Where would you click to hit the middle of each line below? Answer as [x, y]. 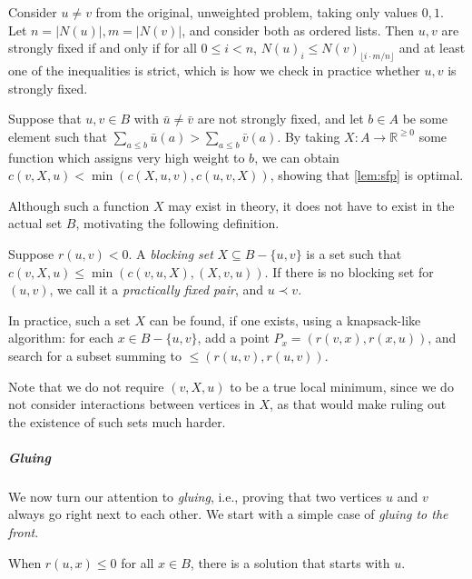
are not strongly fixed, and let [280, 119]
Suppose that [45, 119]
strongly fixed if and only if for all [103, 48]
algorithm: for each [61, 338]
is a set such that [354, 253]
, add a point [233, 338]
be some [425, 119]
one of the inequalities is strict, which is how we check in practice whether [214, 70]
